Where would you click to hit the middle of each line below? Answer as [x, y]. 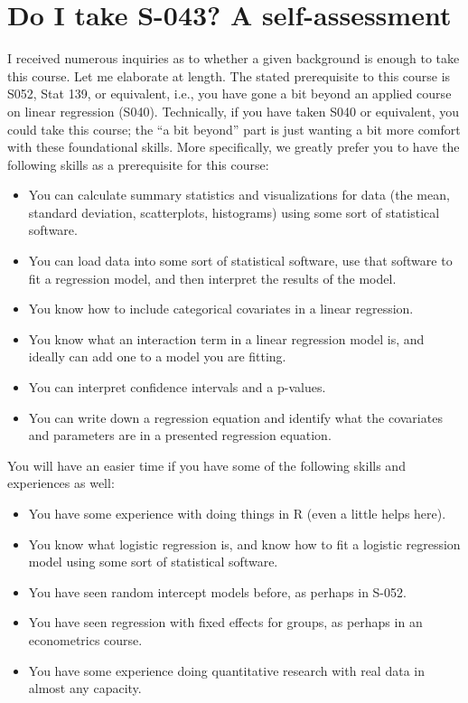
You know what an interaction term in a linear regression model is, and [226, 338]
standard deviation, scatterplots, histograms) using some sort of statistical [234, 212]
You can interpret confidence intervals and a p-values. [177, 387]
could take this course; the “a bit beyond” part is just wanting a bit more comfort [234, 129]
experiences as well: [61, 483]
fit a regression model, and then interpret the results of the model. [212, 278]
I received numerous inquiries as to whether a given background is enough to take [234, 58]
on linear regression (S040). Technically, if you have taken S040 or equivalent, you [234, 111]
